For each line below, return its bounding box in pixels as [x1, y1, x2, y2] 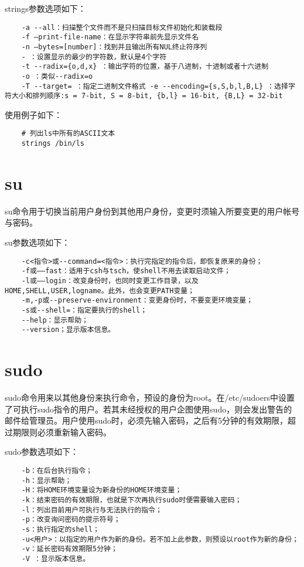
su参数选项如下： [5, 236, 70, 249]
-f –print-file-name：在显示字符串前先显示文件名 [21, 33, 199, 42]
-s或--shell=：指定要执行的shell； [21, 306, 148, 314]
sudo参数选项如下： [5, 445, 79, 458]
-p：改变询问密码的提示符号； [21, 515, 121, 524]
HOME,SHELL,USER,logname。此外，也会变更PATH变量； [5, 286, 195, 295]
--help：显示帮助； [21, 316, 88, 324]
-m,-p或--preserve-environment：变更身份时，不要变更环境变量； [21, 296, 254, 305]
